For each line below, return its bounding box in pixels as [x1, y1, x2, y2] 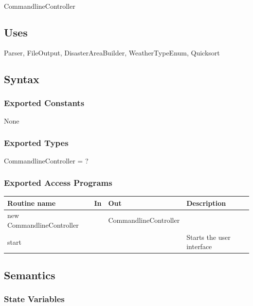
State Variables [4, 293, 65, 305]
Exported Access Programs [4, 176, 112, 188]
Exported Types [4, 136, 69, 148]
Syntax [4, 71, 39, 86]
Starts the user [186, 232, 231, 242]
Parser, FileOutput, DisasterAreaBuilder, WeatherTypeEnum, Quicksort [4, 47, 220, 57]
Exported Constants [4, 97, 85, 109]
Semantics [4, 267, 55, 282]
